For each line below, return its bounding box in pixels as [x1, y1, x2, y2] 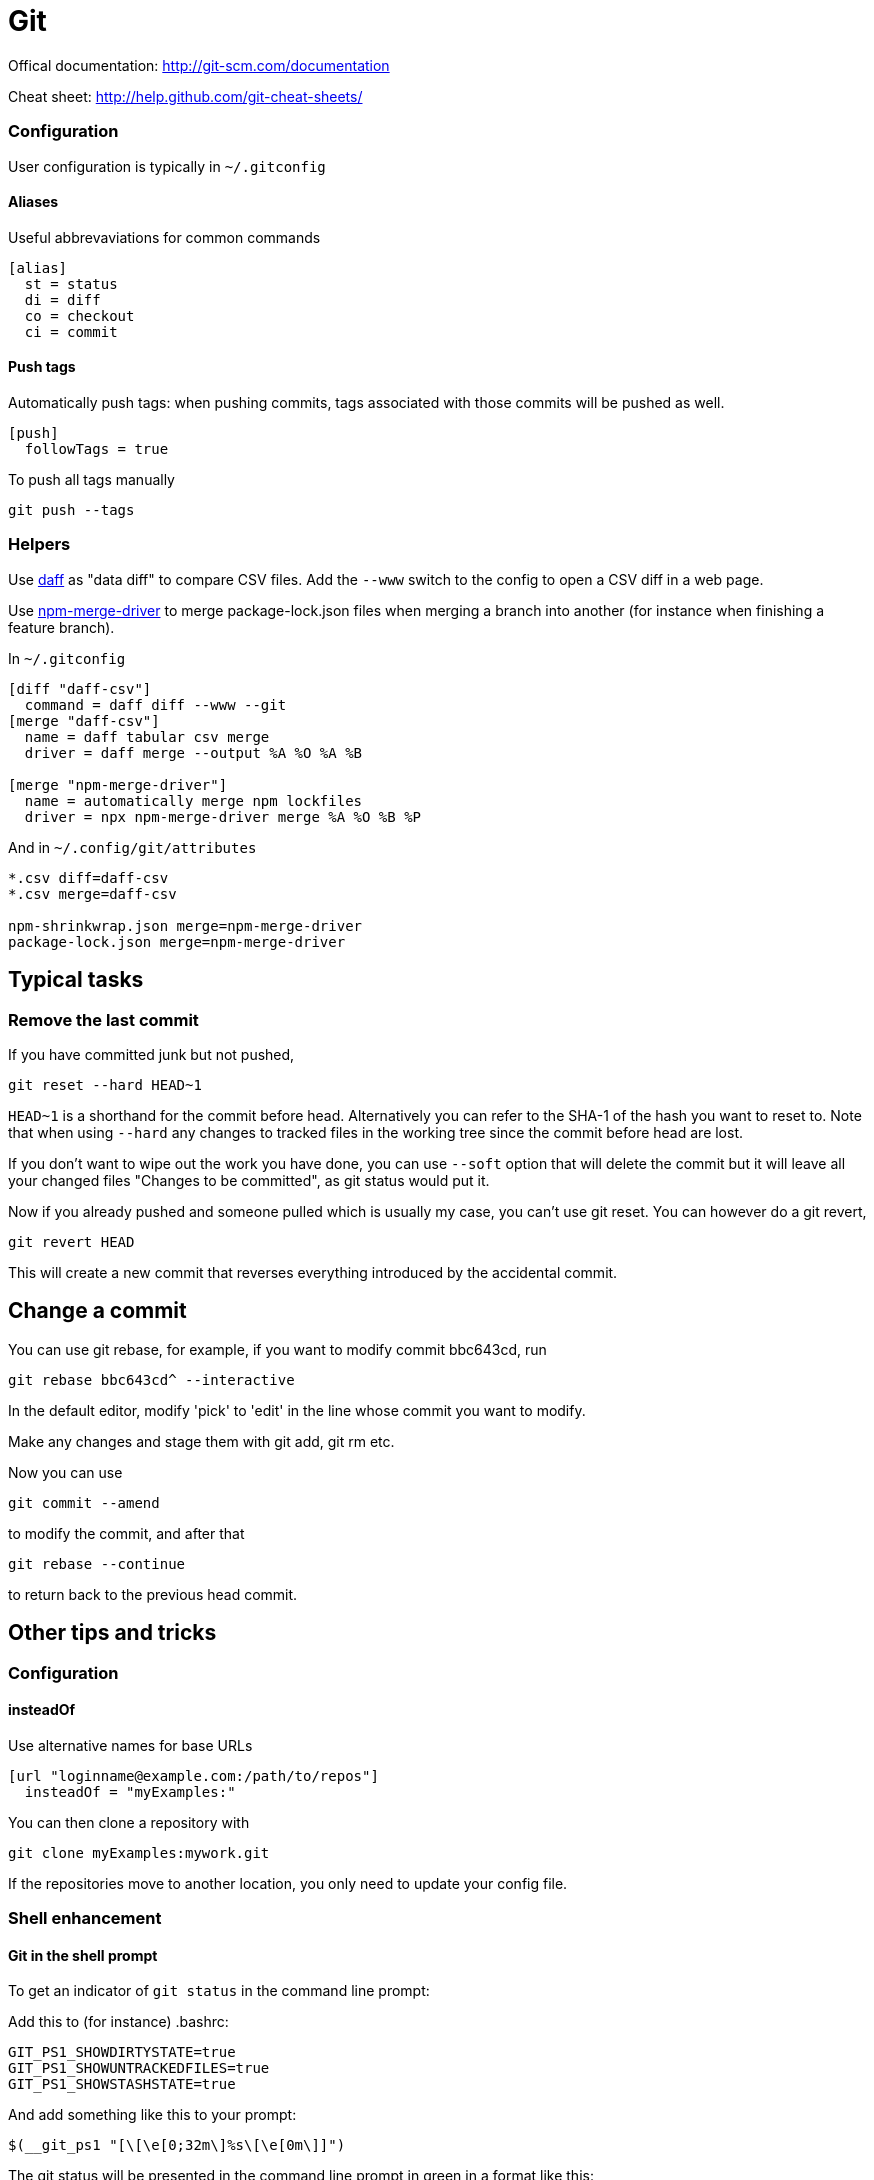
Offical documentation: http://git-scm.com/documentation [8, 56, 390, 74]
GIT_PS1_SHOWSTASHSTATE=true [8, 2076, 236, 2093]
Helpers [8, 534, 71, 555]
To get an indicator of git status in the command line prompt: [8, 1982, 430, 2000]
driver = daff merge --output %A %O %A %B [24, 744, 363, 761]
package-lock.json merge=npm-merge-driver [8, 933, 346, 950]
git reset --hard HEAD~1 [8, 1076, 202, 1093]
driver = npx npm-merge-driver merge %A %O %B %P [24, 808, 422, 825]
